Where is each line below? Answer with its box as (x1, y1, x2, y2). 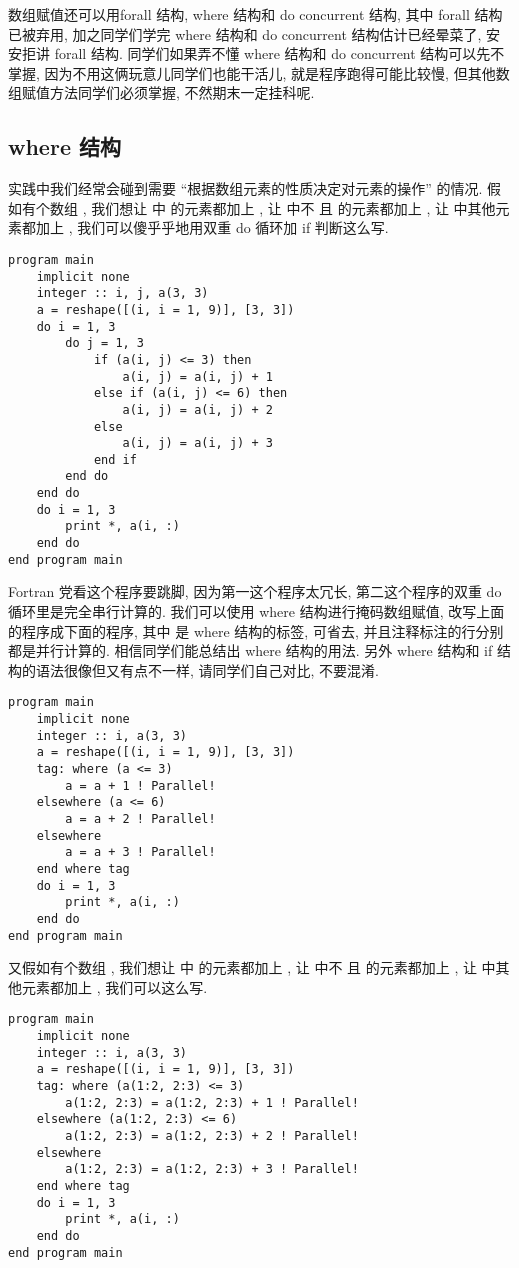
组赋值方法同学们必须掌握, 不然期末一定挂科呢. (8, 82, 315, 103)
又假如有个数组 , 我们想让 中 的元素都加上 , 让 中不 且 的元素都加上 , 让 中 (8, 957, 496, 978)
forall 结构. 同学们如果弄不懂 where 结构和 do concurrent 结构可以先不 (54, 43, 505, 64)
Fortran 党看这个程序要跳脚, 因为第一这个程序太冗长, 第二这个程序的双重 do (8, 581, 502, 602)
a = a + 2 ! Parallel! (65, 811, 216, 826)
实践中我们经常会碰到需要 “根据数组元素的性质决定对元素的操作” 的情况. (8, 178, 483, 199)
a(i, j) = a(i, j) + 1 (122, 369, 273, 384)
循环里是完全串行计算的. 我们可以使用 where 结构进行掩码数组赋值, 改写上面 (8, 601, 505, 622)
